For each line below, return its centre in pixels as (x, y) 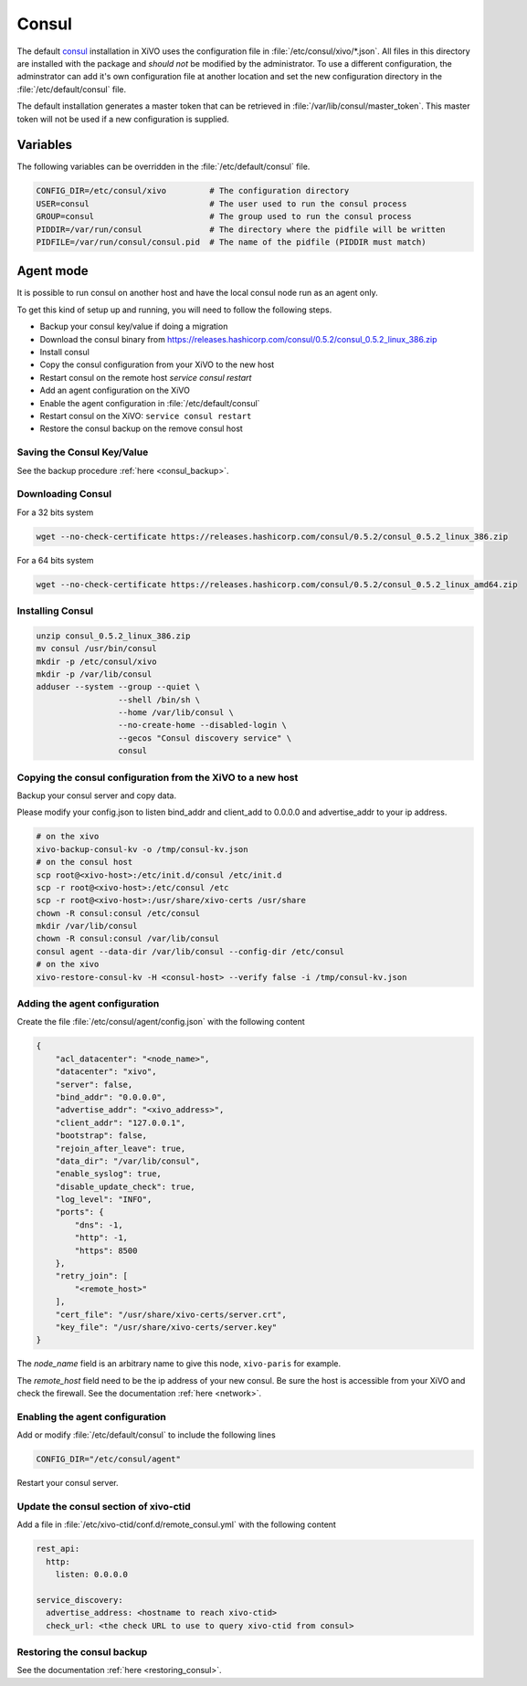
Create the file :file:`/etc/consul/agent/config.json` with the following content (161, 1022)
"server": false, (94, 1084)
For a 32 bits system (55, 512)
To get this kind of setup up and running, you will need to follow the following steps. (174, 310)
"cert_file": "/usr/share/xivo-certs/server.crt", (171, 1314)
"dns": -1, (99, 1225)
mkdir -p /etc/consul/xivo (96, 661)
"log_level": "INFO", (104, 1200)
